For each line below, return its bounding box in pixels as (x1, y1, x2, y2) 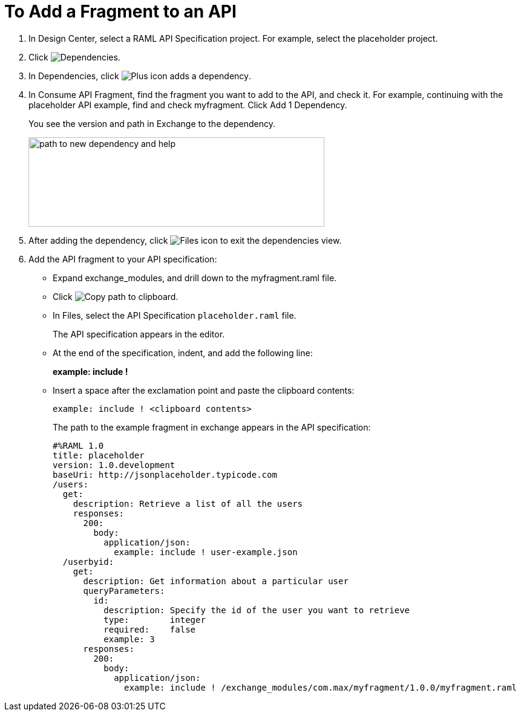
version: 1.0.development (53, 460, 175, 470)
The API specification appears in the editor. (53, 328, 225, 339)
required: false (103, 624, 196, 634)
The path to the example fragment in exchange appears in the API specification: (53, 421, 371, 432)
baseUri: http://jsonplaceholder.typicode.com (53, 469, 277, 480)
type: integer (103, 614, 206, 625)
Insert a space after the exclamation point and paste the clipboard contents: (53, 385, 355, 395)
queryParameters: (83, 585, 165, 596)
